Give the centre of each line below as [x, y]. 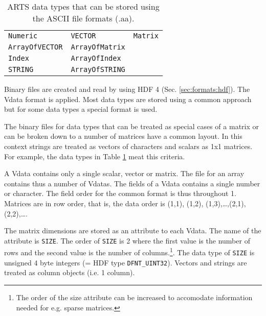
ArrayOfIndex [96, 58]
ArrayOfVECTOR [36, 47]
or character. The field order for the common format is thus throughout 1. [120, 193]
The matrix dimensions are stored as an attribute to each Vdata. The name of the [133, 230]
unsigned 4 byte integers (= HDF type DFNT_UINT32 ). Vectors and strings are [126, 262]
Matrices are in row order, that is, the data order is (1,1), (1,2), [104, 203]
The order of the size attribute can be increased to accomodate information [134, 297]
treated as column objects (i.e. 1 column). [70, 272]
